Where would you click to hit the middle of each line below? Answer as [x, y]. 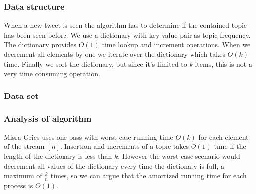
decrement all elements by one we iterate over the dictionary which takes [115, 54]
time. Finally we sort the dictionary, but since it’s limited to [96, 64]
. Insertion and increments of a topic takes [125, 146]
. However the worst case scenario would [179, 156]
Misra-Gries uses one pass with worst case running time [89, 136]
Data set [21, 95]
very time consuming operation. [52, 73]
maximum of [23, 175]
